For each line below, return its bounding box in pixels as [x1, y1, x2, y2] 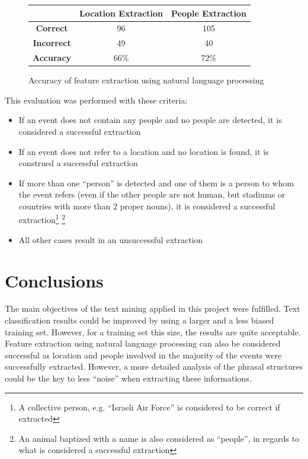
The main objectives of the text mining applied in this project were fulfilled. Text [5, 302, 300, 315]
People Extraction [171, 7, 246, 19]
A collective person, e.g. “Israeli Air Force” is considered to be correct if [18, 400, 280, 413]
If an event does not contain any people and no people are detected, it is [18, 114, 282, 126]
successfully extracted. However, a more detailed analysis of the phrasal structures [5, 360, 303, 373]
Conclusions [5, 268, 104, 292]
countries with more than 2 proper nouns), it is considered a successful [18, 199, 275, 212]
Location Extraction [79, 7, 163, 19]
